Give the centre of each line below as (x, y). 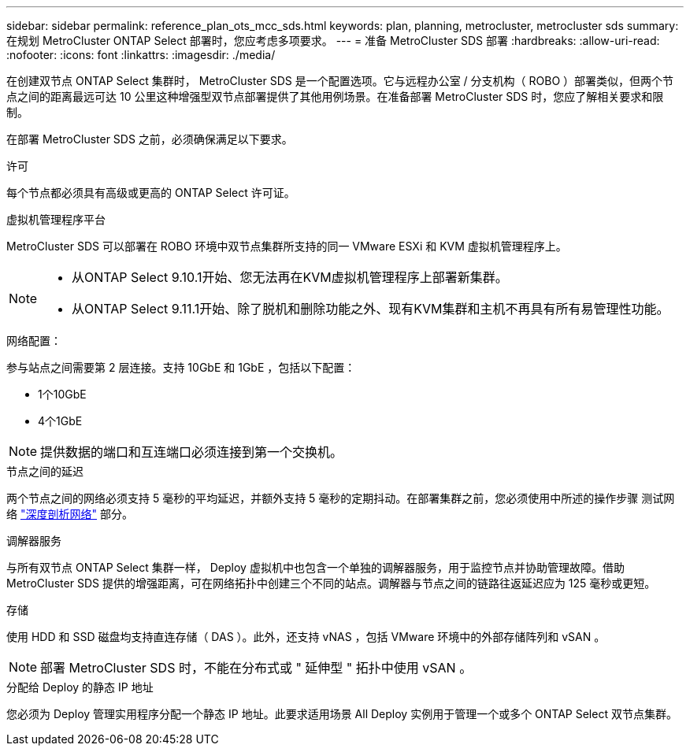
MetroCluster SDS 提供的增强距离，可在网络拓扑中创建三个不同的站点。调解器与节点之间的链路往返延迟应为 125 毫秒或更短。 (331, 583)
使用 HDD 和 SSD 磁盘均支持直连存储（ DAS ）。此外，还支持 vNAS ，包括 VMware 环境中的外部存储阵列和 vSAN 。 (306, 637)
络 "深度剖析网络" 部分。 (70, 514)
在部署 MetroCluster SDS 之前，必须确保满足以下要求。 (150, 139)
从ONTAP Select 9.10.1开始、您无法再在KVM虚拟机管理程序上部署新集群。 (290, 277)
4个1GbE (60, 421)
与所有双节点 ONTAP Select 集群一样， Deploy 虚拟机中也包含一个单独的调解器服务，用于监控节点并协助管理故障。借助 (315, 567)
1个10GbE (62, 394)
